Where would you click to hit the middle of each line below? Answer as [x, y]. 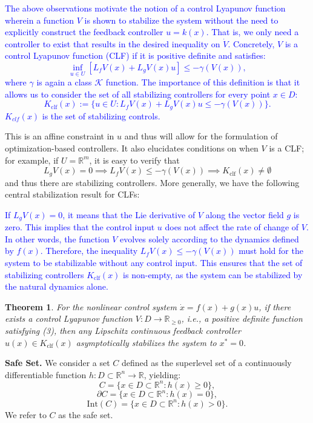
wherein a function [40, 20]
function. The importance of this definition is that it [203, 82]
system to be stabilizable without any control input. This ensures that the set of [154, 263]
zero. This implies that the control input [80, 227]
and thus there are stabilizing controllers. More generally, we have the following [152, 182]
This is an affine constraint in [60, 136]
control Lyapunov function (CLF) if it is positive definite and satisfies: [135, 55]
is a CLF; [287, 148]
